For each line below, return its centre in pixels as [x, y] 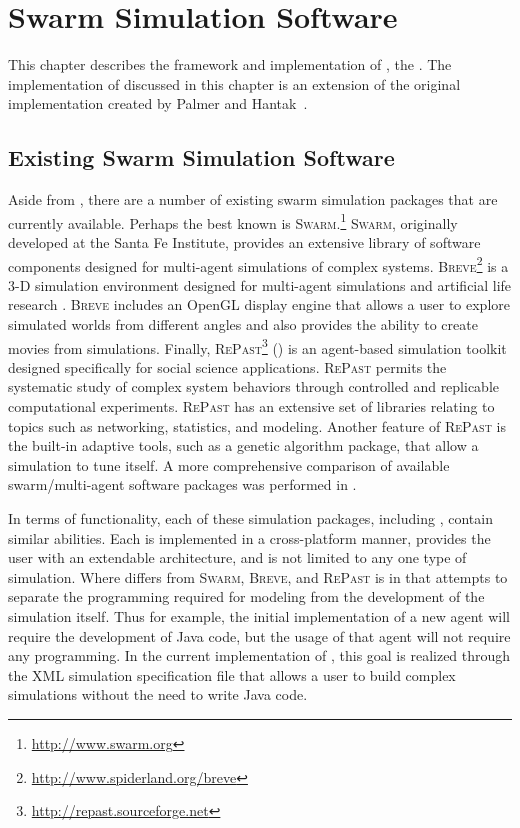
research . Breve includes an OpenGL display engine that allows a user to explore [259, 304]
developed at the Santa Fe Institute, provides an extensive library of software [244, 241]
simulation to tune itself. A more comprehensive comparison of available [229, 464]
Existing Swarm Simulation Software [201, 157]
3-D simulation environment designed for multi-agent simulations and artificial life [260, 284]
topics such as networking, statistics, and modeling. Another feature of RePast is [257, 425]
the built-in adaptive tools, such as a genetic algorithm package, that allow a [243, 445]
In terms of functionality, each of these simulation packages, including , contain [250, 517]
